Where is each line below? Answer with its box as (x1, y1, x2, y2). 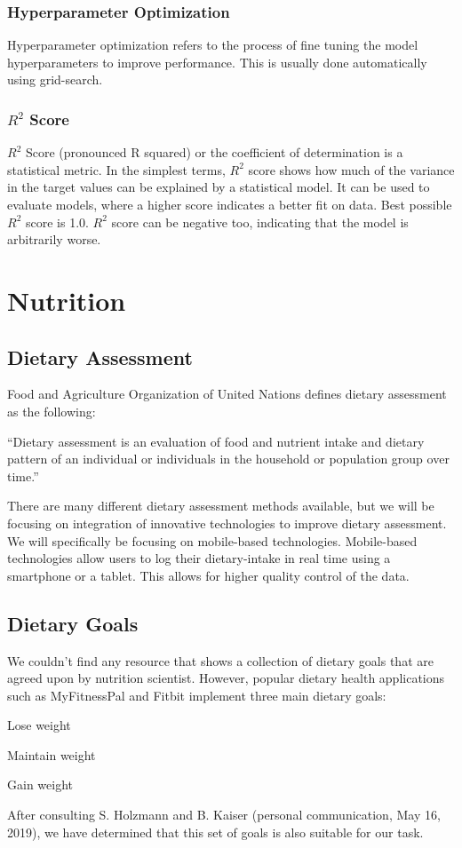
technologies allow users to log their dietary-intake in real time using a (7, 549, 391, 567)
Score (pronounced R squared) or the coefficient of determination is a (25, 143, 403, 162)
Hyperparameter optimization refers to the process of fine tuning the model (7, 36, 418, 54)
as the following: (7, 401, 96, 420)
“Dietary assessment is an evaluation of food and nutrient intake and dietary (7, 432, 425, 450)
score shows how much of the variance (248, 160, 455, 178)
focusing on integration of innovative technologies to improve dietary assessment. (7, 513, 447, 532)
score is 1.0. (25, 212, 89, 231)
